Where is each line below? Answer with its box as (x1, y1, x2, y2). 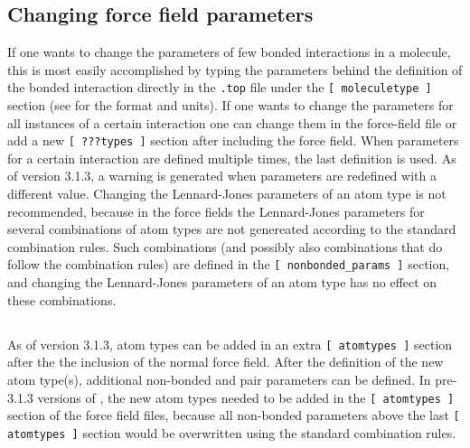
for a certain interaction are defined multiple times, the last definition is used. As (7, 148, 456, 167)
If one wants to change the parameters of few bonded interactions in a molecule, (7, 42, 451, 61)
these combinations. (7, 290, 117, 309)
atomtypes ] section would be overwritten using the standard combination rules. (7, 423, 456, 442)
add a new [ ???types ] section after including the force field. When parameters (7, 131, 459, 150)
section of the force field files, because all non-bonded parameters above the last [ (7, 406, 460, 425)
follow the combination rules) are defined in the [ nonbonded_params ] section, (7, 255, 450, 274)
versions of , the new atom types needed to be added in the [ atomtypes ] (37, 387, 455, 406)
